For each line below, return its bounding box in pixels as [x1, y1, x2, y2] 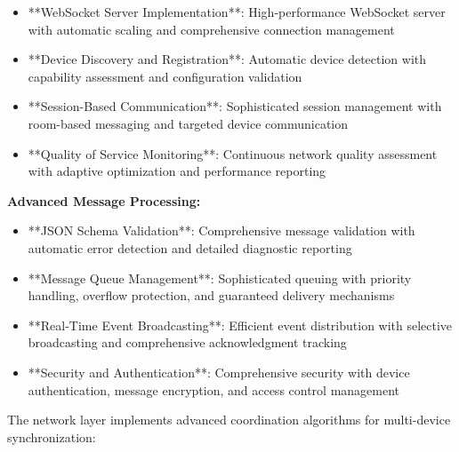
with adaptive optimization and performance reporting [28, 162, 326, 180]
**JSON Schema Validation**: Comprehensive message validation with [28, 221, 415, 240]
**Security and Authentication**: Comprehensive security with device [28, 362, 410, 381]
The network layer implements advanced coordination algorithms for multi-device [7, 410, 451, 429]
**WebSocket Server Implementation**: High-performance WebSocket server [28, 3, 446, 20]
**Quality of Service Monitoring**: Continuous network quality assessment [28, 144, 438, 163]
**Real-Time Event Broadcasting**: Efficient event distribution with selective [28, 315, 453, 334]
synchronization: [7, 427, 96, 446]
